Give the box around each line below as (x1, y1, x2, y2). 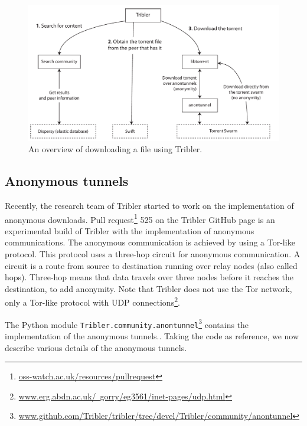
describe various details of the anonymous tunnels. (5, 341, 187, 353)
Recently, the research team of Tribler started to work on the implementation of (5, 199, 294, 212)
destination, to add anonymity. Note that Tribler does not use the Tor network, (5, 282, 292, 294)
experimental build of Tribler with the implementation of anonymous (5, 224, 254, 237)
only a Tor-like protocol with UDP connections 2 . (5, 294, 180, 309)
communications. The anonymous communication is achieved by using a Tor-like (5, 236, 295, 248)
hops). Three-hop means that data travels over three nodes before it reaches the (5, 271, 294, 283)
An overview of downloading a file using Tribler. (28, 143, 203, 155)
